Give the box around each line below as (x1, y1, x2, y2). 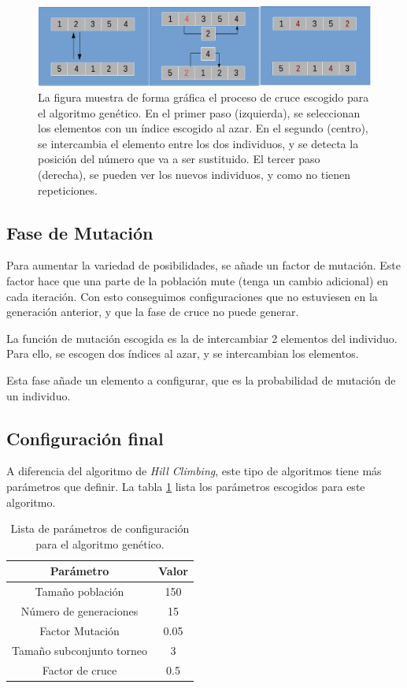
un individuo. (6, 387, 71, 404)
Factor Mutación (39, 622, 120, 638)
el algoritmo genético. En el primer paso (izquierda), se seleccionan (38, 104, 361, 121)
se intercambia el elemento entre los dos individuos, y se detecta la (38, 135, 359, 151)
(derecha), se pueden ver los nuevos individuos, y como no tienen (38, 166, 351, 182)
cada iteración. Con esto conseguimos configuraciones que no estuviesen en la (6, 288, 378, 304)
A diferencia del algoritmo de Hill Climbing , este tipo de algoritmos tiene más (6, 463, 382, 479)
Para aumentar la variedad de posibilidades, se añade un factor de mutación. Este (6, 257, 401, 273)
